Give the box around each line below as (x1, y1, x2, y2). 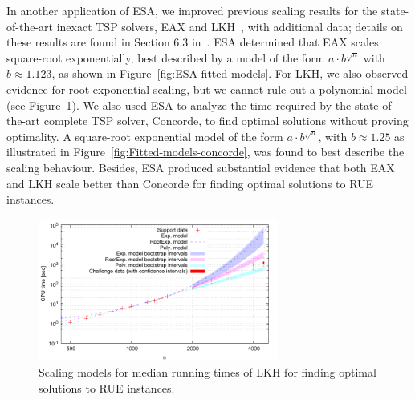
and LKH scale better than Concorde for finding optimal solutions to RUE (6, 175, 374, 191)
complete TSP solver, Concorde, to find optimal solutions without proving (43, 112, 409, 129)
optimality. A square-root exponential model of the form (6, 127, 283, 144)
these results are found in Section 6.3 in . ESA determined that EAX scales (6, 34, 379, 50)
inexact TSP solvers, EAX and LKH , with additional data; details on (56, 18, 403, 34)
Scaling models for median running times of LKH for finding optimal (39, 364, 376, 381)
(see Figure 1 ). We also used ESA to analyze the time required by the (6, 96, 352, 113)
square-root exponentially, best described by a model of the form (6, 49, 325, 66)
